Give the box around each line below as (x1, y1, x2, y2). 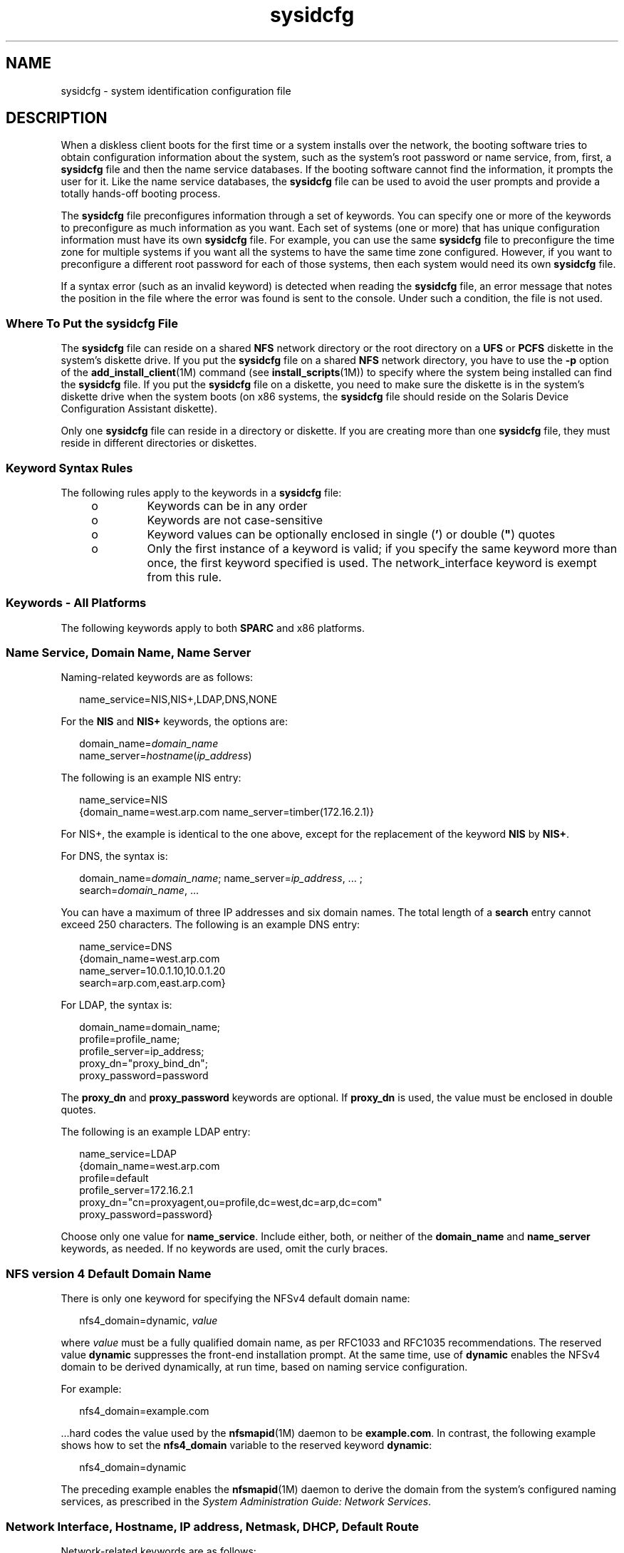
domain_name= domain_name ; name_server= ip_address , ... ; (79, 872, 363, 885)
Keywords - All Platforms (6, 596, 147, 611)
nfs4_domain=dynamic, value (79, 1314, 218, 1327)
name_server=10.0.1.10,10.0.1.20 (79, 965, 226, 977)
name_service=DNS (79, 940, 172, 953)
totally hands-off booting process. (61, 187, 221, 200)
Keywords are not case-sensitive (147, 512, 323, 527)
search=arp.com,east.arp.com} (79, 977, 226, 990)
